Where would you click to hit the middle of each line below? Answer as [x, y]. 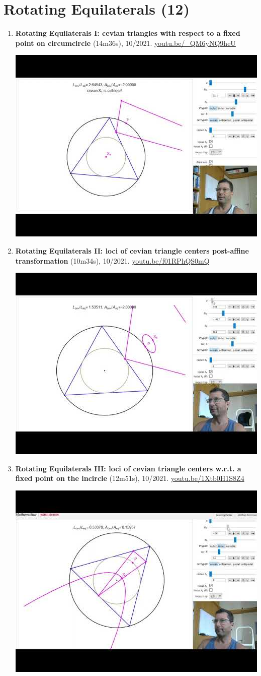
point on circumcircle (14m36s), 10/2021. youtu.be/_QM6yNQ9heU [125, 43]
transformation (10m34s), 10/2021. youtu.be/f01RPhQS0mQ [112, 260]
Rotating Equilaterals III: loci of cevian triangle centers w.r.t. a [128, 468]
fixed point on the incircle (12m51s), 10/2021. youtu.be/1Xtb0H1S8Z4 [130, 478]
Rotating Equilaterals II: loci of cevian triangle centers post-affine [132, 250]
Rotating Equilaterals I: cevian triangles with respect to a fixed [128, 33]
